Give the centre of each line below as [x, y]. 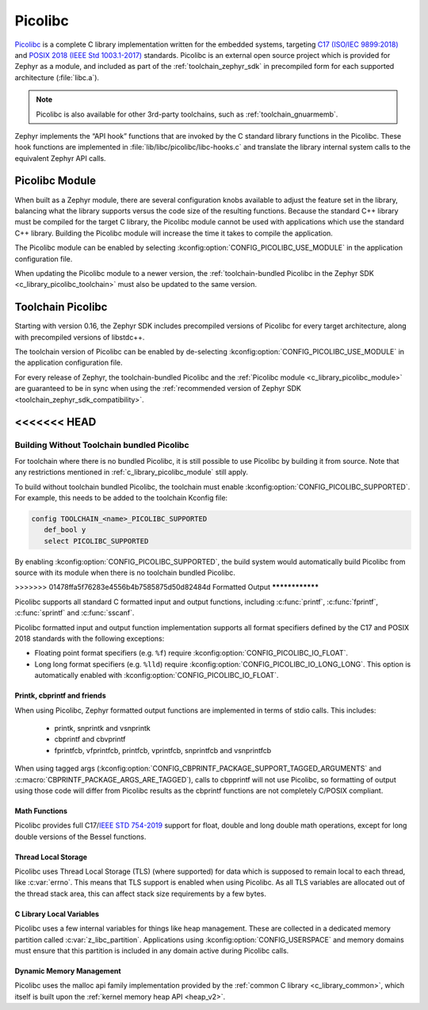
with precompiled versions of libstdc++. [80, 337]
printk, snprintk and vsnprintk [102, 728]
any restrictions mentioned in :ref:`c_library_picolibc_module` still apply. [132, 472]
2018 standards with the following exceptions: [90, 638]
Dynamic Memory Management [68, 971]
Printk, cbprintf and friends [60, 696]
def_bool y [65, 530]
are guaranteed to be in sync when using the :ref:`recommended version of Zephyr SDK [158, 388]
